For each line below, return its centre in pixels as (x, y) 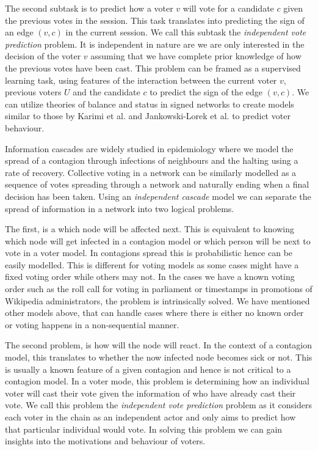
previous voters (33, 92)
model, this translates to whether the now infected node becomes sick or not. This (159, 357)
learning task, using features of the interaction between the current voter (141, 80)
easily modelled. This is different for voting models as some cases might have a (152, 264)
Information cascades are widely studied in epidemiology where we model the (149, 148)
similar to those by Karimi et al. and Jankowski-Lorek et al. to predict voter (148, 116)
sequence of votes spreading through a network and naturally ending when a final (157, 184)
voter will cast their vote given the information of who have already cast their (150, 393)
